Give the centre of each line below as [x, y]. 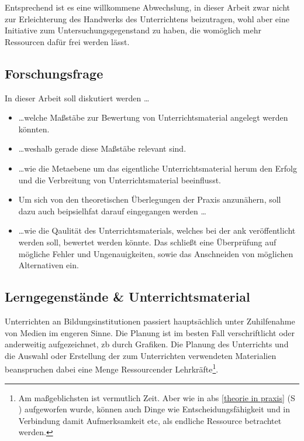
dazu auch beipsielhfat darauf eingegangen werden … [112, 211]
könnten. [34, 129]
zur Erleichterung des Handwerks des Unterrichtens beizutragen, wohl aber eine [147, 18]
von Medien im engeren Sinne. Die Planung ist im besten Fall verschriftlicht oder [150, 332]
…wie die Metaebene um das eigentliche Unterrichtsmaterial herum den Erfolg [158, 168]
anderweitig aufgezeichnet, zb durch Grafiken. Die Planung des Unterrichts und [147, 344]
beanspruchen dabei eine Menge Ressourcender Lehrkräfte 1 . [112, 368]
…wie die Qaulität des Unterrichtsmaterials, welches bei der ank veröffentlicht [157, 230]
